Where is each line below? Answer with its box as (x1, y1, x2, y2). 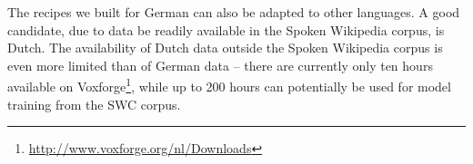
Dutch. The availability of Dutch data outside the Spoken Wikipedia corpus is (7, 38, 443, 57)
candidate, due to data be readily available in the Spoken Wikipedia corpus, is (7, 20, 445, 39)
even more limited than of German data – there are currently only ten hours (7, 55, 433, 74)
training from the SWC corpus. (7, 94, 181, 113)
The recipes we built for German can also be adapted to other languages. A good (7, 3, 460, 21)
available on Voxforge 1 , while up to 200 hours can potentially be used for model (7, 74, 451, 96)
